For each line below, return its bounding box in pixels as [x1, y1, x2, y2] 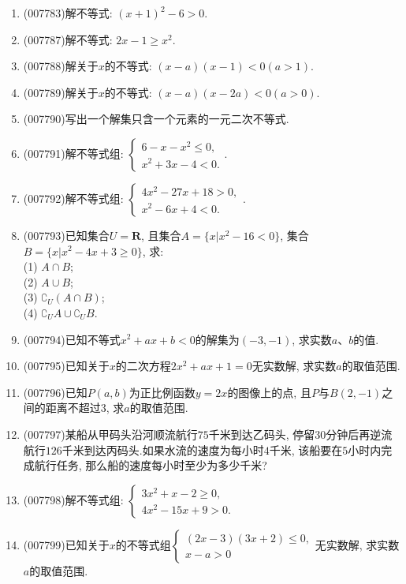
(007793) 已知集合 [23, 226, 110, 243]
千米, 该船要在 [269, 441, 343, 458]
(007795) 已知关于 [23, 358, 110, 374]
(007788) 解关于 [23, 58, 99, 74]
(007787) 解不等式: [23, 31, 113, 47]
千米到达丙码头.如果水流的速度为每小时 [61, 441, 264, 458]
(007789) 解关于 [23, 84, 99, 100]
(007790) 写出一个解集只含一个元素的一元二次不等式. [23, 110, 289, 127]
